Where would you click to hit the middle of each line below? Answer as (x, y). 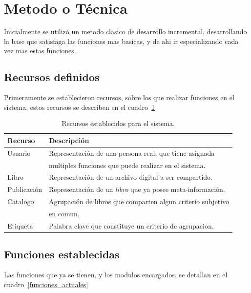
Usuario (19, 153)
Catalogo (21, 201)
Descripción (69, 140)
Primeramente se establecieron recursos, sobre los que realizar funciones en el (119, 97)
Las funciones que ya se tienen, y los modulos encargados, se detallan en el (116, 275)
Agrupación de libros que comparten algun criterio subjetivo (139, 201)
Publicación (25, 189)
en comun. (64, 213)
